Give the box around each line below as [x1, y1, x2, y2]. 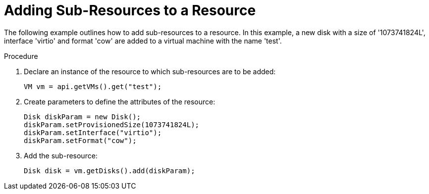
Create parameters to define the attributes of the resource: [24, 97, 215, 106]
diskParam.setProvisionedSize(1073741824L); [24, 120, 200, 129]
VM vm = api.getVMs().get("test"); [24, 82, 162, 91]
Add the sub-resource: [24, 151, 98, 160]
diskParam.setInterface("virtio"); [24, 128, 162, 137]
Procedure [4, 51, 38, 60]
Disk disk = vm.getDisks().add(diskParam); [24, 166, 195, 175]
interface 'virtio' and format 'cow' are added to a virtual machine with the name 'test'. [4, 36, 282, 45]
